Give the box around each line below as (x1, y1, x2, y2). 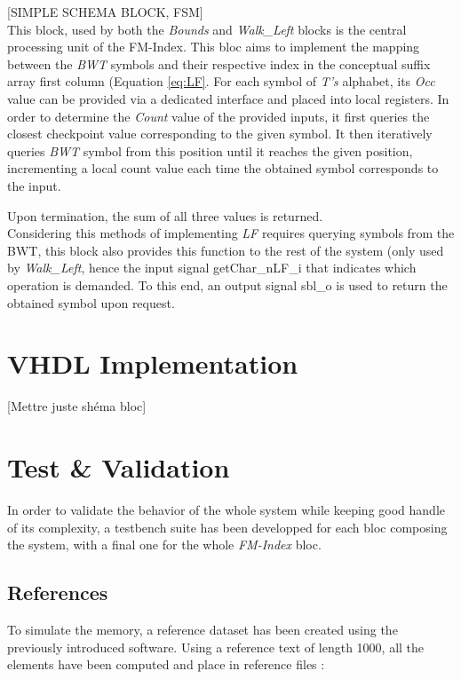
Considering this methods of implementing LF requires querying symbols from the (7, 224, 455, 242)
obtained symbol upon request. (7, 293, 175, 312)
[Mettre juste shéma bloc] (7, 397, 147, 415)
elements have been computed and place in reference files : (7, 655, 325, 674)
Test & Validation (7, 449, 230, 485)
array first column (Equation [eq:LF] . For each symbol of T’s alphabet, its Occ (7, 72, 435, 91)
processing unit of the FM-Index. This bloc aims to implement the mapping (7, 37, 420, 56)
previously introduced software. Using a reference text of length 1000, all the (7, 637, 425, 656)
